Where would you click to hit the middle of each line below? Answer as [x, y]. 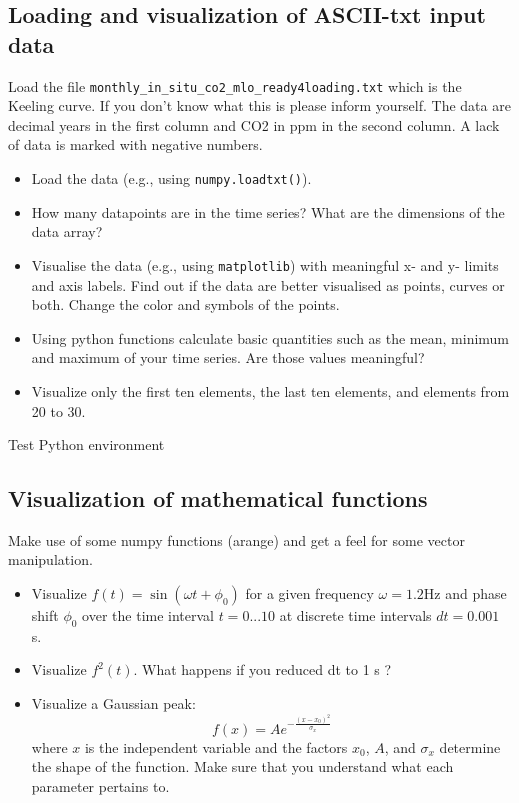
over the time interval [148, 615]
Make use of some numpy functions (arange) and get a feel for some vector [236, 539]
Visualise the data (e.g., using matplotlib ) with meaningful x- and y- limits [265, 264]
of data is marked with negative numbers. [135, 144]
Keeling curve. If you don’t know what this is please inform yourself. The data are [259, 105]
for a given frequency [309, 593]
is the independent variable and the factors [216, 746]
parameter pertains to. [100, 785]
